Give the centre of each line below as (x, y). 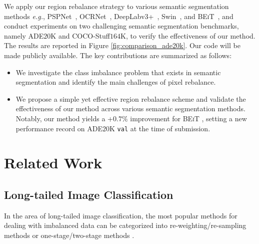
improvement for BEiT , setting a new (188, 118)
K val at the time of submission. (160, 128)
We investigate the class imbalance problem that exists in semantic (118, 72)
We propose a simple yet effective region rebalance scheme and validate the (131, 98)
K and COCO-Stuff (80, 35)
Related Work (53, 163)
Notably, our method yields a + (64, 118)
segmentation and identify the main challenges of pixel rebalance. (116, 82)
